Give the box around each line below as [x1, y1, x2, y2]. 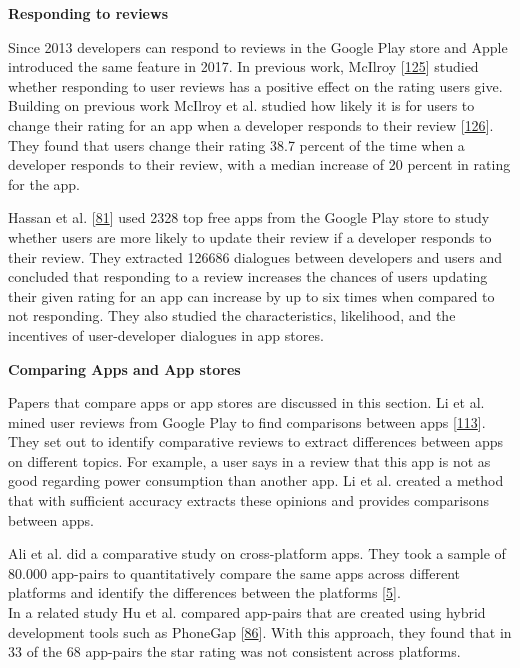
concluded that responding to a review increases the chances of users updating [8, 266, 488, 287]
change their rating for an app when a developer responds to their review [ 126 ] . [8, 114, 494, 135]
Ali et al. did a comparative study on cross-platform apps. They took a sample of [8, 543, 506, 564]
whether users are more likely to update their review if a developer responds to [8, 226, 492, 247]
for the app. [8, 173, 81, 194]
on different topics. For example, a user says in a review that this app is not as [8, 450, 491, 471]
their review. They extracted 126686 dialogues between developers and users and [8, 246, 502, 267]
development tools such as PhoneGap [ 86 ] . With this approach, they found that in [8, 621, 512, 642]
